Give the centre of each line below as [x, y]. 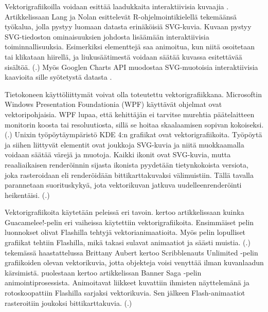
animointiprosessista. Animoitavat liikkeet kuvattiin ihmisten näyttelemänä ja [127, 282]
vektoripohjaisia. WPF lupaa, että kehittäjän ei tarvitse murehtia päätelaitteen [130, 114]
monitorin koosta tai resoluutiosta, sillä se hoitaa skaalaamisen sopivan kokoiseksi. [134, 124]
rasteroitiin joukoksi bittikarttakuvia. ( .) [68, 302]
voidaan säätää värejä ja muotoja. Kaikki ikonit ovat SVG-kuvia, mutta [118, 154]
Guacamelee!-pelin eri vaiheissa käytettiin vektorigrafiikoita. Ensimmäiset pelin [129, 222]
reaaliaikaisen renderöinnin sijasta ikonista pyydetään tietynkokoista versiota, [127, 164]
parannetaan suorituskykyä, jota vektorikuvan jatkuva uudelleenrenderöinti [123, 185]
